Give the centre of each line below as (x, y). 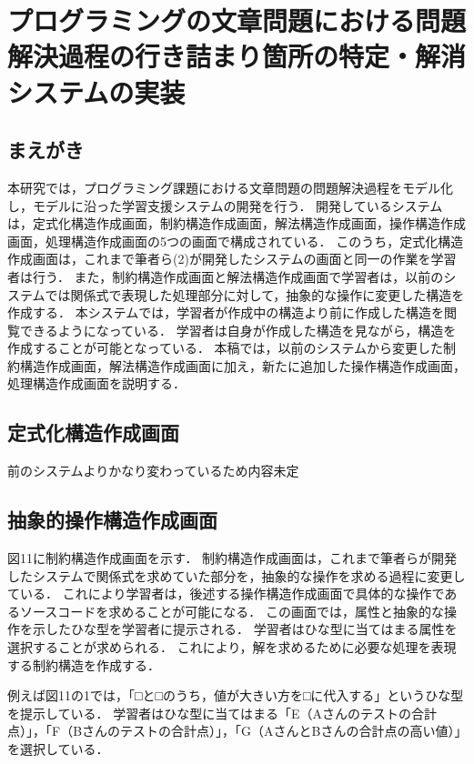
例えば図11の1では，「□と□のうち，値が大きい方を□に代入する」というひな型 (236, 695)
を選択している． (58, 749)
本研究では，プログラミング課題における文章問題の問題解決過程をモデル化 (230, 187)
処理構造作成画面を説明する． (96, 383)
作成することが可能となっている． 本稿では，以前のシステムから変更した (226, 348)
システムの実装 (96, 91)
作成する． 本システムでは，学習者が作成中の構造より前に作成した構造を (226, 312)
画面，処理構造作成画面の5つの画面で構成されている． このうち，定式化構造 (236, 241)
